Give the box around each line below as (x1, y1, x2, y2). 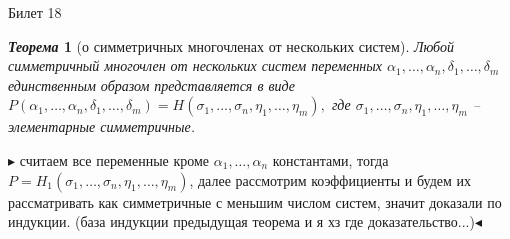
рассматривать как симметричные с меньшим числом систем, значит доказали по (8, 191, 502, 212)
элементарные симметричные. (8, 116, 196, 137)
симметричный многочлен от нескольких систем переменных (8, 55, 383, 76)
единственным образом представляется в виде (8, 74, 296, 95)
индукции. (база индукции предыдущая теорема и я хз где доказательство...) (8, 211, 475, 232)
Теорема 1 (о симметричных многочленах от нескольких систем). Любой (8, 35, 454, 56)
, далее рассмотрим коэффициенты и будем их (189, 169, 471, 190)
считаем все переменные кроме (19, 149, 210, 170)
